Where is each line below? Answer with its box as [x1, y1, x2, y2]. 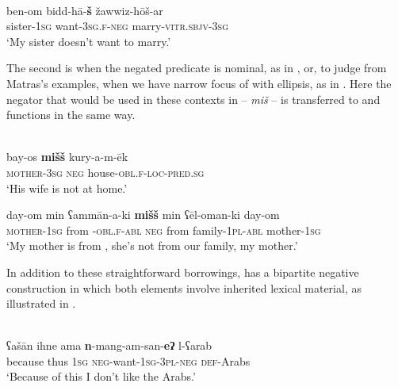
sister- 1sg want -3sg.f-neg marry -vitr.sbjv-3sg [6, 17, 229, 34]
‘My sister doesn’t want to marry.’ [6, 33, 171, 49]
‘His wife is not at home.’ [6, 179, 128, 196]
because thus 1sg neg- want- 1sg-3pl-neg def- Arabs [6, 352, 251, 369]
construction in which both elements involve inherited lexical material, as [6, 279, 362, 296]
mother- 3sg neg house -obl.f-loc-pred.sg [6, 163, 205, 180]
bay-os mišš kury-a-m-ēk [6, 148, 128, 165]
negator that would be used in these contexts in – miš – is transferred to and [6, 90, 381, 107]
